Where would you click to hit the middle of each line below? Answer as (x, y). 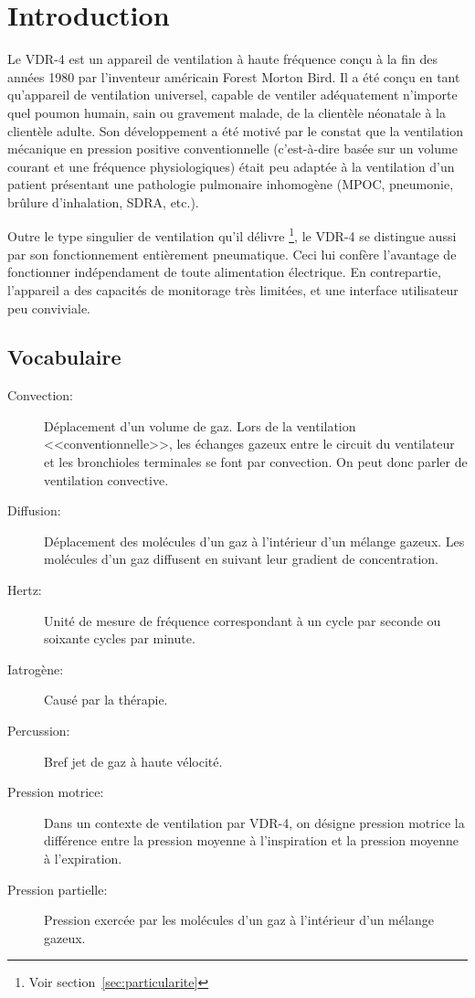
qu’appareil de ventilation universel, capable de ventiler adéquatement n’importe (232, 95)
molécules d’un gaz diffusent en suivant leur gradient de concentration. (242, 559)
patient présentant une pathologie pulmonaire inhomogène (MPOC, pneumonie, (231, 184)
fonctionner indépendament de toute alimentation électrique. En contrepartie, (224, 272)
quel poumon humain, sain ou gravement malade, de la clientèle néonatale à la (227, 112)
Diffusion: (34, 510)
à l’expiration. (83, 858)
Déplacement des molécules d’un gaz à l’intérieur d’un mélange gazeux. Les (254, 541)
